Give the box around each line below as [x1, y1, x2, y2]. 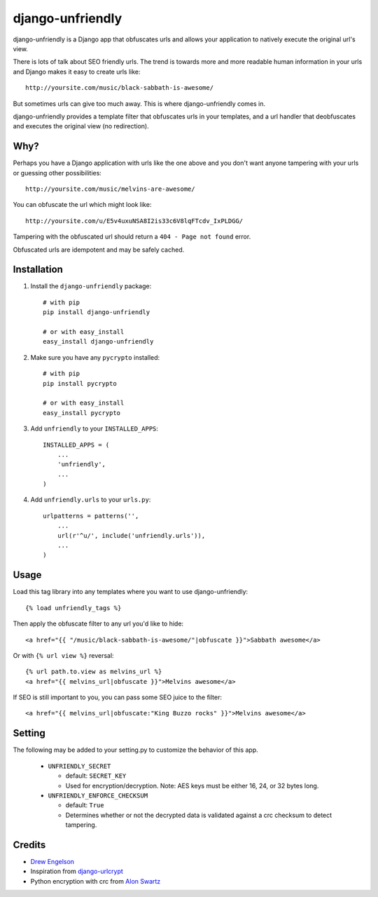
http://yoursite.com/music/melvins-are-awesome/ [25, 184, 195, 193]
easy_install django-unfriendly [43, 337, 154, 346]
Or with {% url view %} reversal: [13, 651, 115, 659]
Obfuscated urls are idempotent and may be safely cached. [13, 245, 185, 254]
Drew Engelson [30, 858, 75, 865]
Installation [13, 264, 63, 276]
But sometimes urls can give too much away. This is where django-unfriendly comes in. [13, 99, 266, 108]
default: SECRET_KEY [65, 771, 127, 780]
